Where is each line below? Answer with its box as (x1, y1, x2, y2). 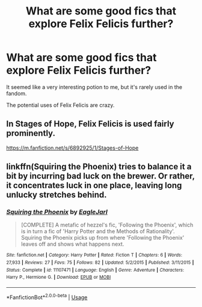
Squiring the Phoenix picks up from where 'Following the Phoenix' (20, 234, 185, 242)
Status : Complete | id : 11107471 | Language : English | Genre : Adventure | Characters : (6, 267, 185, 273)
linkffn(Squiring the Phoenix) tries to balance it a (6, 162, 192, 172)
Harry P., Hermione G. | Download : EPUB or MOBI (6, 275, 111, 281)
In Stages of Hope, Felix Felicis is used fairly (6, 119, 174, 129)
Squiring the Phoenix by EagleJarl (6, 208, 108, 216)
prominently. (6, 128, 56, 139)
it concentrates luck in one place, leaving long (6, 180, 182, 190)
